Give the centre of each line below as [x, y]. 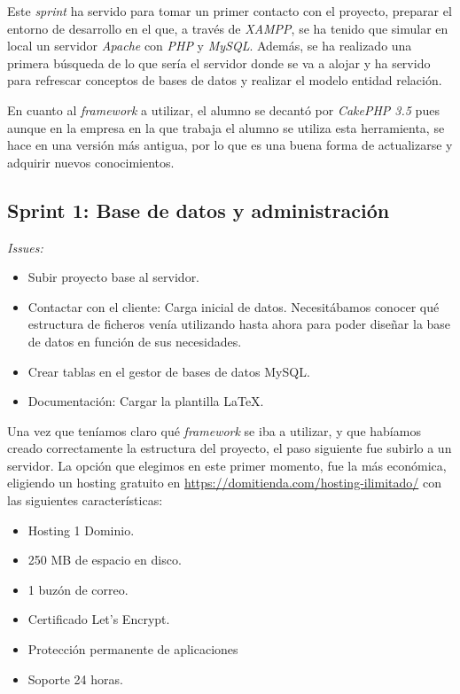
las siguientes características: [85, 500]
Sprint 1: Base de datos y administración [199, 210]
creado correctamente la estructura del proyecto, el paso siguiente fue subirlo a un [230, 448]
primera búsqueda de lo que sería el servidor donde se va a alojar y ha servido [219, 62]
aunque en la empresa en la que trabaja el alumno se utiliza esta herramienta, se [226, 127]
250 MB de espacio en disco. [105, 560]
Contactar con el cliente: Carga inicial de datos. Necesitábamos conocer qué [234, 306]
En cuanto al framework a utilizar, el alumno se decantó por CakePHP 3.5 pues [223, 109]
